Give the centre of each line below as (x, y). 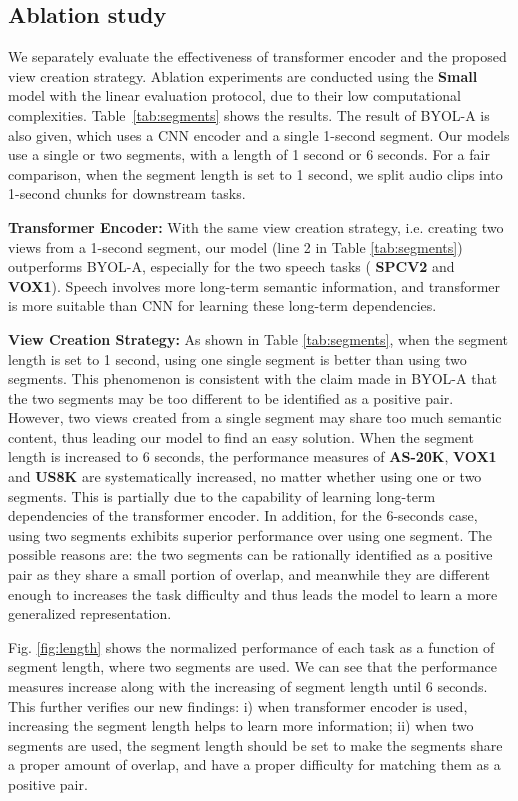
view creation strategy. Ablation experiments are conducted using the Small (243, 75)
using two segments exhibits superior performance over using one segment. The (250, 534)
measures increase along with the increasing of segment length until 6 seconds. (248, 686)
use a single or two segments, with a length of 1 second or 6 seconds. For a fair (249, 154)
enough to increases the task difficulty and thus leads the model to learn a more (253, 593)
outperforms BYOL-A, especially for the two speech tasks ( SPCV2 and (231, 266)
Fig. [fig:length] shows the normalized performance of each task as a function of (251, 646)
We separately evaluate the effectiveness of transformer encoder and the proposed (257, 56)
